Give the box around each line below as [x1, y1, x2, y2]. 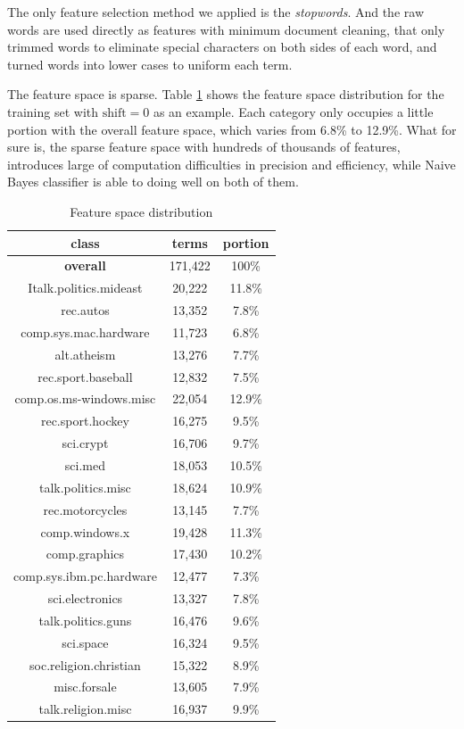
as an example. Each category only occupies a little [153, 102, 434, 120]
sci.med [64, 455, 106, 474]
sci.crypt [62, 434, 109, 452]
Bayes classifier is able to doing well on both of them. [7, 172, 299, 191]
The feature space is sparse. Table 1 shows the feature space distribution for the [7, 85, 444, 104]
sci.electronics [47, 589, 123, 608]
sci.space [62, 633, 109, 651]
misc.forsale [54, 677, 117, 696]
